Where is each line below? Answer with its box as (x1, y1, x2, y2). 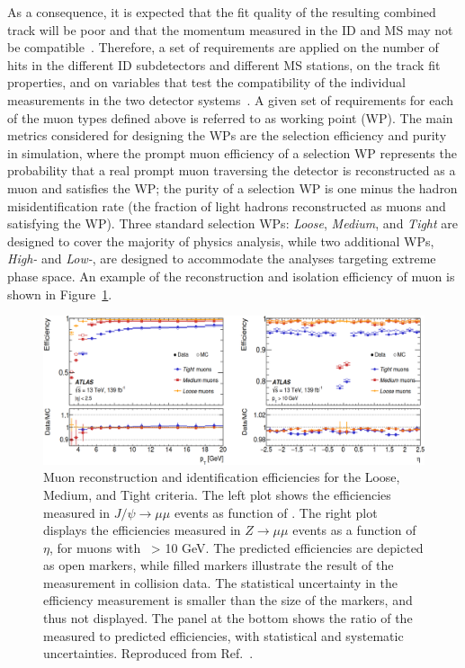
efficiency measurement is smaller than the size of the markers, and (43, 591, 413, 610)
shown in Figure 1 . (7, 284, 112, 303)
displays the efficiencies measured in (43, 521, 241, 539)
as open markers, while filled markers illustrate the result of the (43, 556, 394, 574)
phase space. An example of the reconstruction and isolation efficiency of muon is (7, 266, 455, 285)
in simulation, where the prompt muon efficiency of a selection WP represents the (7, 143, 457, 162)
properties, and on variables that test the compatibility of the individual (7, 73, 406, 92)
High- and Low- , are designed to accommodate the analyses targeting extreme (7, 249, 436, 268)
